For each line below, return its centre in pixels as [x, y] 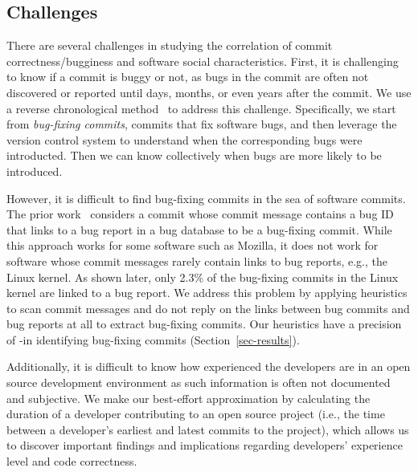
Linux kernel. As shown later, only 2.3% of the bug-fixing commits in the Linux [203, 277]
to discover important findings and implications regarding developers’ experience [205, 445]
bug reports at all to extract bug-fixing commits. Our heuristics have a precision [204, 324]
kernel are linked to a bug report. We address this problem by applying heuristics [207, 293]
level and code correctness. [72, 461]
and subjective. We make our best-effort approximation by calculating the [189, 398]
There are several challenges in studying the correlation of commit [170, 45]
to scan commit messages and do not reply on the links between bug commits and [208, 308]
